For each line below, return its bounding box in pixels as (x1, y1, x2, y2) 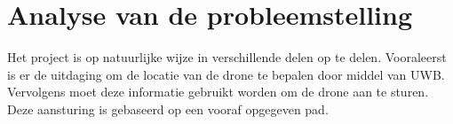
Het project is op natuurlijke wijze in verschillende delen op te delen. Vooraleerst (7, 48, 447, 66)
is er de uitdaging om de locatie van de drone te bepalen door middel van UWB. (7, 65, 445, 83)
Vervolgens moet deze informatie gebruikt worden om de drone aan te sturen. (7, 82, 429, 101)
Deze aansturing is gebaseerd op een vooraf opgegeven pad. (7, 99, 329, 118)
